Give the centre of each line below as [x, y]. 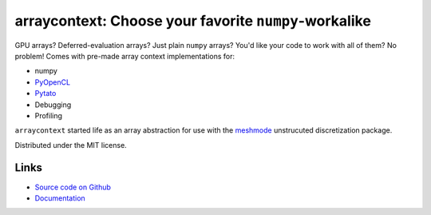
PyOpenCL [53, 82]
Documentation [60, 198]
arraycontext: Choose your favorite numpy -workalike [193, 21]
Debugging [53, 105]
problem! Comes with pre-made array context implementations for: [125, 56]
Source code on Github [73, 187]
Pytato [45, 94]
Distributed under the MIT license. [71, 145]
